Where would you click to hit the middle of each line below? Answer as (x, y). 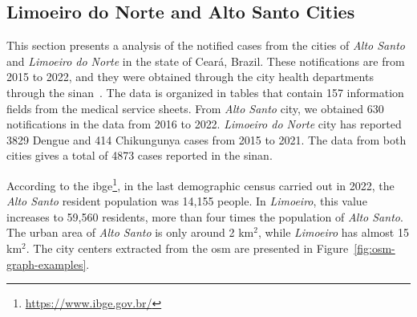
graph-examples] (47, 264)
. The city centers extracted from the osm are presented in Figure (187, 248)
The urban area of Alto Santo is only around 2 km (130, 232)
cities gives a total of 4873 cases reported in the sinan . (140, 155)
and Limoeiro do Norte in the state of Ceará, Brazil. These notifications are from (206, 61)
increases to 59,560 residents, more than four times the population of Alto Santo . (205, 216)
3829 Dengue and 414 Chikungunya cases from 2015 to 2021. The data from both (206, 139)
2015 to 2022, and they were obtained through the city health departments (190, 77)
